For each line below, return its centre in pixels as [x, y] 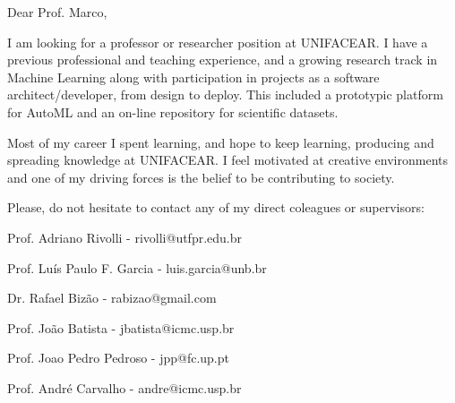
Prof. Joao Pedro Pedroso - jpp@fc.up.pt [118, 358]
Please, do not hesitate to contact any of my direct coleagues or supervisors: [216, 207]
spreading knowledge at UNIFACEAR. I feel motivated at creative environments [227, 160]
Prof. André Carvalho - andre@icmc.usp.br [124, 387]
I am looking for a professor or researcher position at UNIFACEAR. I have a [218, 42]
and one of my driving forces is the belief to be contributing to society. [201, 177]
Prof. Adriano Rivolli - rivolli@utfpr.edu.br [125, 237]
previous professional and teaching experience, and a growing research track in [223, 60]
